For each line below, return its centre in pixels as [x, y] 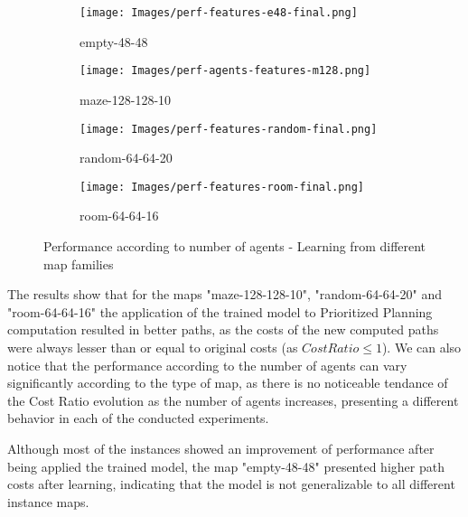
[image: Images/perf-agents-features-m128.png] [225, 71]
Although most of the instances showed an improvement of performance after [221, 448]
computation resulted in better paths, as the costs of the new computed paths [223, 329]
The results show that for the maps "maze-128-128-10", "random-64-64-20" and [225, 294]
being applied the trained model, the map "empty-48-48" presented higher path [226, 466]
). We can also [421, 347]
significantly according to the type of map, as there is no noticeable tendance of [228, 383]
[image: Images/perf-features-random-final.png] [229, 129]
